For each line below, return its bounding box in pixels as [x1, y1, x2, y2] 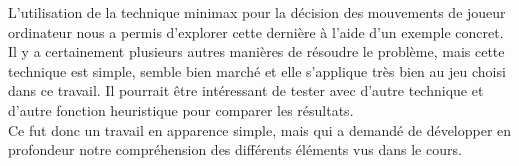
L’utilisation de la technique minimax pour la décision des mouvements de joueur [8, 2, 506, 22]
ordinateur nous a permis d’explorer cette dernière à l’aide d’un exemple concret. [8, 21, 504, 42]
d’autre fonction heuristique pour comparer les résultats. [8, 99, 354, 120]
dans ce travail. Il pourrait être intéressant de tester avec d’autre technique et [8, 80, 484, 101]
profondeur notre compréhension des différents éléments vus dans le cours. [8, 139, 462, 160]
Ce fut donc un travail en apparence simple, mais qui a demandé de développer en [8, 119, 512, 140]
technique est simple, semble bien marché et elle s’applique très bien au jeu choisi [8, 60, 506, 81]
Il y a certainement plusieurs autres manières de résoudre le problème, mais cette [8, 41, 505, 62]
